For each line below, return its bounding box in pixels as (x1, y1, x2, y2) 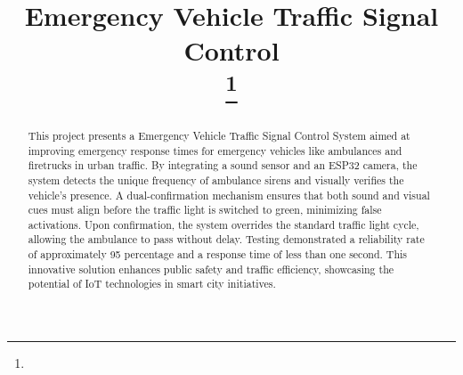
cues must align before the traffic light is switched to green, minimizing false (28, 202, 382, 217)
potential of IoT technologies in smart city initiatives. (28, 276, 276, 291)
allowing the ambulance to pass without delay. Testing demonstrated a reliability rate (28, 232, 425, 247)
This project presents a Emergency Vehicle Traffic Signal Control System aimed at (28, 127, 410, 143)
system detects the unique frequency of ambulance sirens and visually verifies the (28, 172, 404, 187)
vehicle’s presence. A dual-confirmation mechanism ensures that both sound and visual (28, 187, 430, 202)
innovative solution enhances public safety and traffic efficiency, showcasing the (28, 261, 394, 276)
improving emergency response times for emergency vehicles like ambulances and (28, 143, 402, 158)
